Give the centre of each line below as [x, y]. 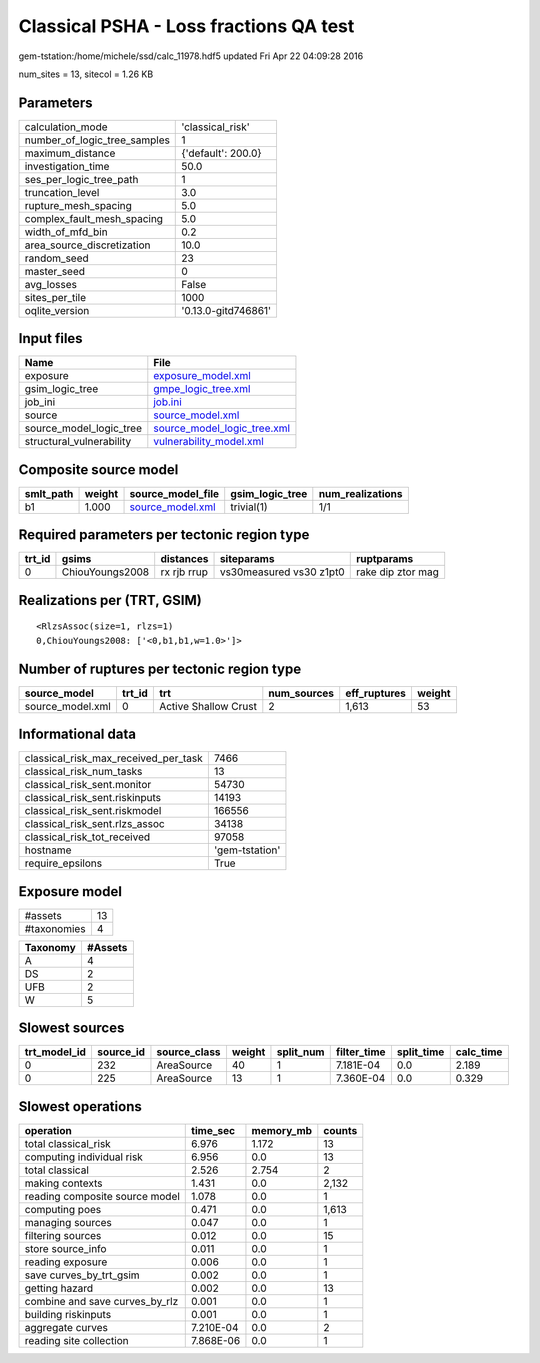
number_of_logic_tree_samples [97, 140]
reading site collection [76, 1340]
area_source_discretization [87, 245]
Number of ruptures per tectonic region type [160, 668]
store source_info [65, 1248]
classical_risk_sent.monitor [88, 785]
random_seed [56, 258]
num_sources [301, 693]
